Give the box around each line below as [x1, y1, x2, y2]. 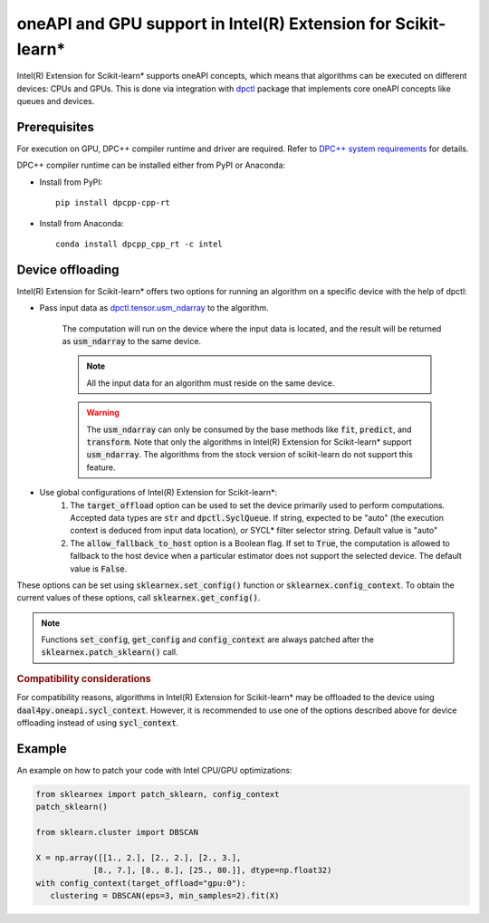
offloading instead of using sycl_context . [16, 716, 179, 728]
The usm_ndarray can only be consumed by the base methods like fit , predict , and [86, 424, 412, 435]
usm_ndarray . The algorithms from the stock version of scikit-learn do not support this [86, 449, 413, 460]
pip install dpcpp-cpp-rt [55, 197, 171, 208]
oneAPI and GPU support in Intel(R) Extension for [16, 14, 392, 34]
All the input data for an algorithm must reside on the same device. [86, 377, 335, 389]
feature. [86, 462, 117, 473]
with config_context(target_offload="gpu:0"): [35, 878, 246, 888]
